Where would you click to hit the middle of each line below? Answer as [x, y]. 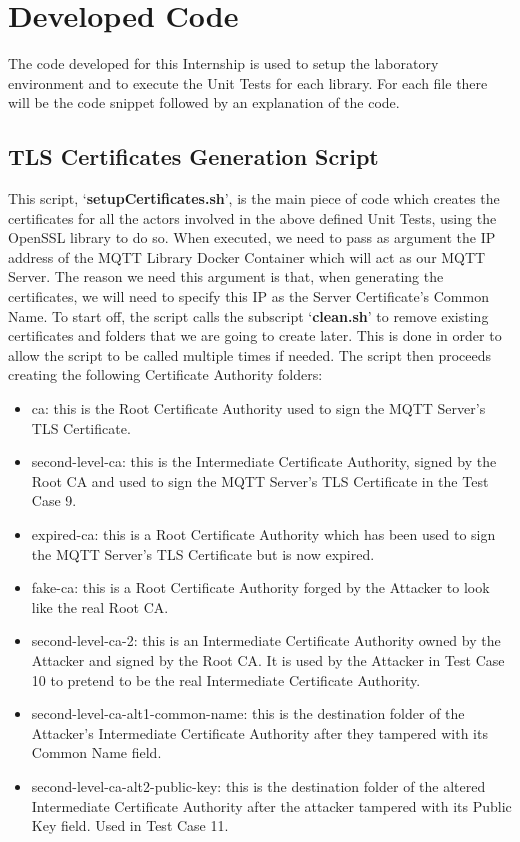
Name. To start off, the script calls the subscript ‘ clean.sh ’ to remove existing [248, 315]
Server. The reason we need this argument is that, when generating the [226, 276]
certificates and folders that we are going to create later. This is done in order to [255, 335]
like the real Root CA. [100, 606]
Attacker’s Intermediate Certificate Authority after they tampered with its [259, 732]
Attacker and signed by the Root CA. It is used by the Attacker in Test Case [268, 659]
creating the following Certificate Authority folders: [165, 374]
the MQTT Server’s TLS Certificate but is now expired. [203, 553]
